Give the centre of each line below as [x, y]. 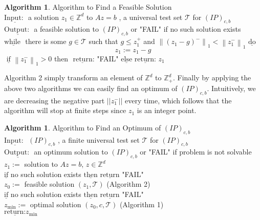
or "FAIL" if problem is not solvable [196, 152]
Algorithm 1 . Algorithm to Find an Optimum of [83, 127]
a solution [44, 17]
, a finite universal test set [99, 139]
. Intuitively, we [231, 88]
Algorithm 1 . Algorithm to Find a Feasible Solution [88, 7]
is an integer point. [167, 110]
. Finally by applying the [212, 78]
